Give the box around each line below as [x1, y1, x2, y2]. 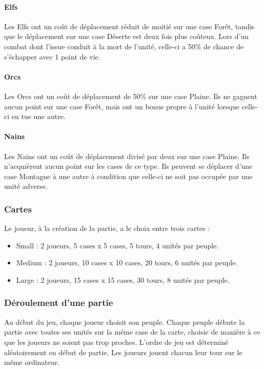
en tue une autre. [11, 111, 66, 122]
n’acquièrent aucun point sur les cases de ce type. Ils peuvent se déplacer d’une [4, 161, 253, 171]
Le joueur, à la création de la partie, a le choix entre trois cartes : [4, 223, 210, 234]
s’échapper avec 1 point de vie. [4, 51, 100, 62]
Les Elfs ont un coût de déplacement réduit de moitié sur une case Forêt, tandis [4, 21, 255, 31]
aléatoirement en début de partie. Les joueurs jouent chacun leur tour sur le [4, 346, 242, 357]
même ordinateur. [4, 357, 60, 367]
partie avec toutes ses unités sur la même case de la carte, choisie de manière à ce [4, 326, 260, 337]
